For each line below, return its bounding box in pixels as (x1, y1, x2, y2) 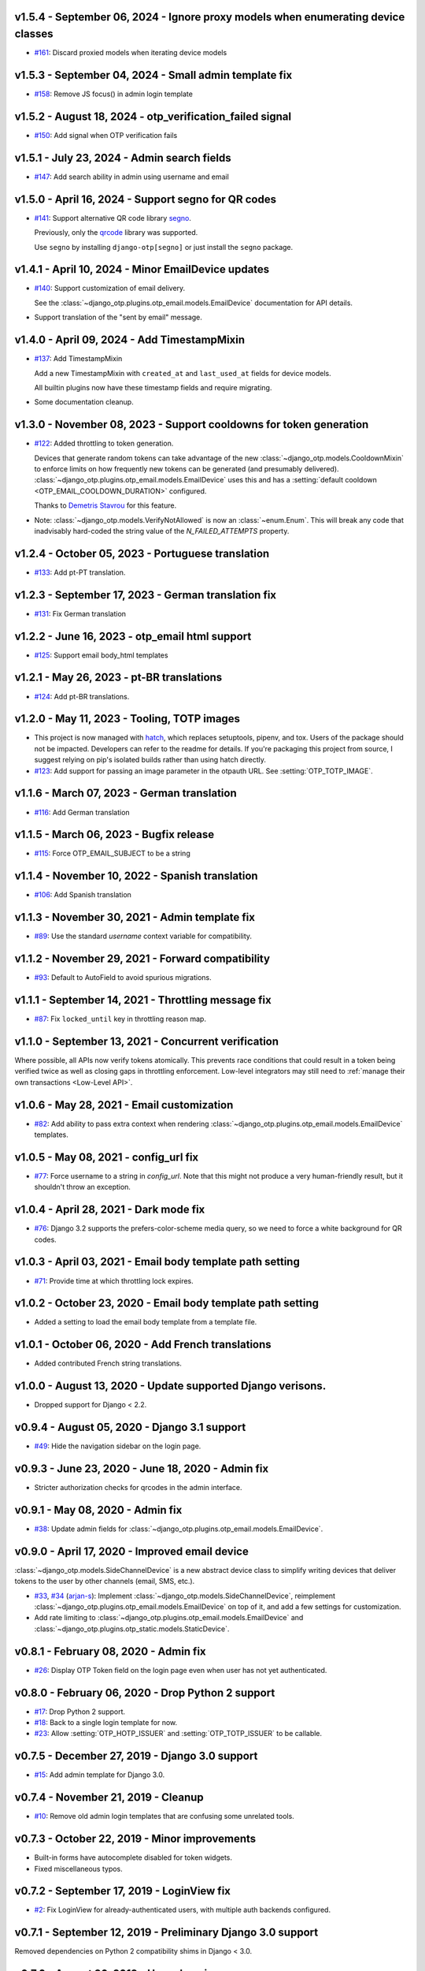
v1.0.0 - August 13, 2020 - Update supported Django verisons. (14, 1380, 327, 1393)
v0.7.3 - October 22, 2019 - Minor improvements (14, 1832, 257, 1846)
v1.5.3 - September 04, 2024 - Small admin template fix (14, 68, 293, 82)
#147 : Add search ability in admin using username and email (34, 172, 230, 181)
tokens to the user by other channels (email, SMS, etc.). (14, 1577, 195, 1586)
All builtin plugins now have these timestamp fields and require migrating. (34, 382, 272, 392)
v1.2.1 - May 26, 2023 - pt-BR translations (14, 671, 223, 684)
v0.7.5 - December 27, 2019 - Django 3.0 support (14, 1749, 258, 1763)
